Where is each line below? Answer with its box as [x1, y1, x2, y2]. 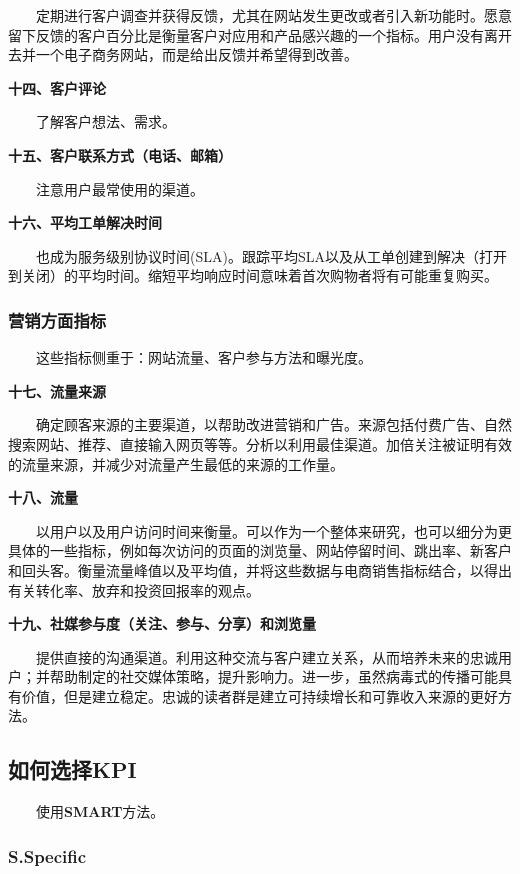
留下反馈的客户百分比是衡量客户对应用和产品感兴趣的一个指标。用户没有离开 [8, 24, 512, 45]
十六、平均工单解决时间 [8, 212, 162, 233]
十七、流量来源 [8, 380, 106, 401]
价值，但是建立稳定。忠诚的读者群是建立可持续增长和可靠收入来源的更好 [21, 685, 498, 706]
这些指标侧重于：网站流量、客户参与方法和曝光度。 [36, 347, 372, 368]
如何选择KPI [8, 754, 137, 785]
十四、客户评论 [8, 77, 106, 98]
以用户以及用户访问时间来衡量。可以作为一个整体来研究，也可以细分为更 [36, 520, 512, 541]
